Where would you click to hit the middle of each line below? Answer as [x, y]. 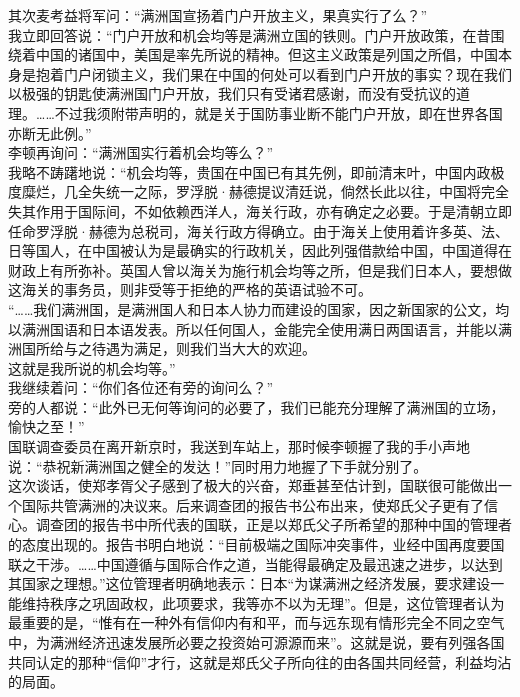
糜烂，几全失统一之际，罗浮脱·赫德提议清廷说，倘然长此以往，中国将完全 [265, 191]
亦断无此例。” [50, 132]
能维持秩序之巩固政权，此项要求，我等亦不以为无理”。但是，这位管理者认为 [256, 602]
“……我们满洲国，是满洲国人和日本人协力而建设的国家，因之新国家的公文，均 [259, 308]
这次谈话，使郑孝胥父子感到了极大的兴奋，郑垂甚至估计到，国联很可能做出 [253, 485]
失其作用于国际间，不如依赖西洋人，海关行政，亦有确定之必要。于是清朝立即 [260, 210]
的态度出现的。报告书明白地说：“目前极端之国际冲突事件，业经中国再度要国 [256, 544]
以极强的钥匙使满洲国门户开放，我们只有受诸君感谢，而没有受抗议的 [232, 93]
